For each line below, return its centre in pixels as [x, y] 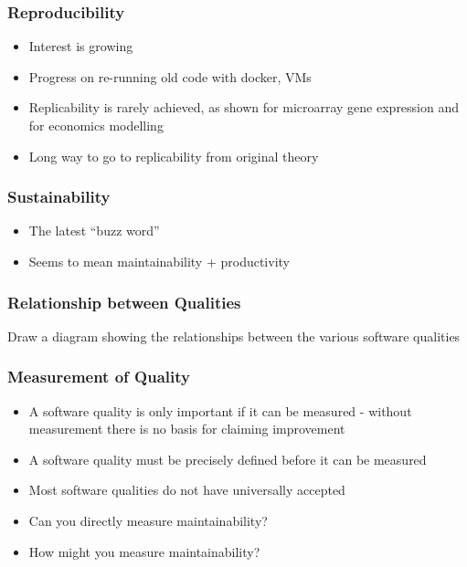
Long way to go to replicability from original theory [174, 156]
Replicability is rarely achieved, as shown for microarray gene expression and [244, 107]
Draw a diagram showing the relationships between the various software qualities [234, 336]
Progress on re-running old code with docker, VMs [170, 76]
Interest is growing [81, 46]
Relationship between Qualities [124, 302]
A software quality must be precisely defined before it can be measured [228, 459]
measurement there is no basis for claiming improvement [187, 429]
